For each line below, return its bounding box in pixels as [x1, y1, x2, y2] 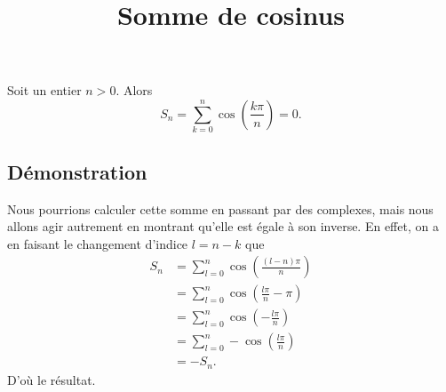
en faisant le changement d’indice [7, 234, 188, 252]
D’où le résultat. [7, 370, 96, 388]
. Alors [115, 81, 153, 100]
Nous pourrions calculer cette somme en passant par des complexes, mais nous [7, 199, 434, 218]
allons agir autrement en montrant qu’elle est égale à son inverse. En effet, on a [7, 217, 439, 236]
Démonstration [7, 157, 147, 185]
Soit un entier [7, 81, 82, 100]
